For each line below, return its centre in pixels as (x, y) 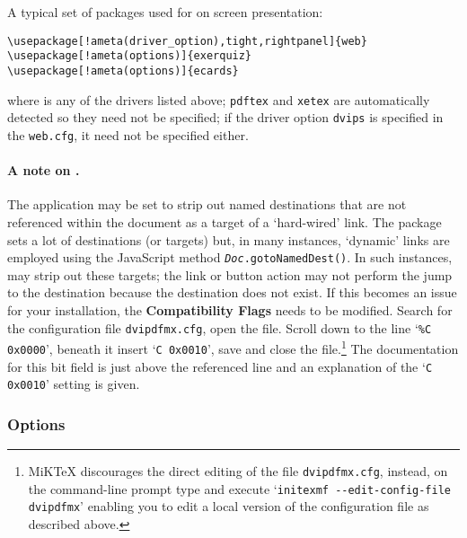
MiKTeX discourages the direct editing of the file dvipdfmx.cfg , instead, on (238, 471)
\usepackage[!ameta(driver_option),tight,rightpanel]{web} (187, 41)
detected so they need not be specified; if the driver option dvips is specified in (225, 117)
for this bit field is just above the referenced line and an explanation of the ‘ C (220, 366)
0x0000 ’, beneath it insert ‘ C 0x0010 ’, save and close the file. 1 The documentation (233, 347)
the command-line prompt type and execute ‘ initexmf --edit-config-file (240, 488)
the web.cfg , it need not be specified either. (128, 134)
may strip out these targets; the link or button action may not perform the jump (230, 274)
